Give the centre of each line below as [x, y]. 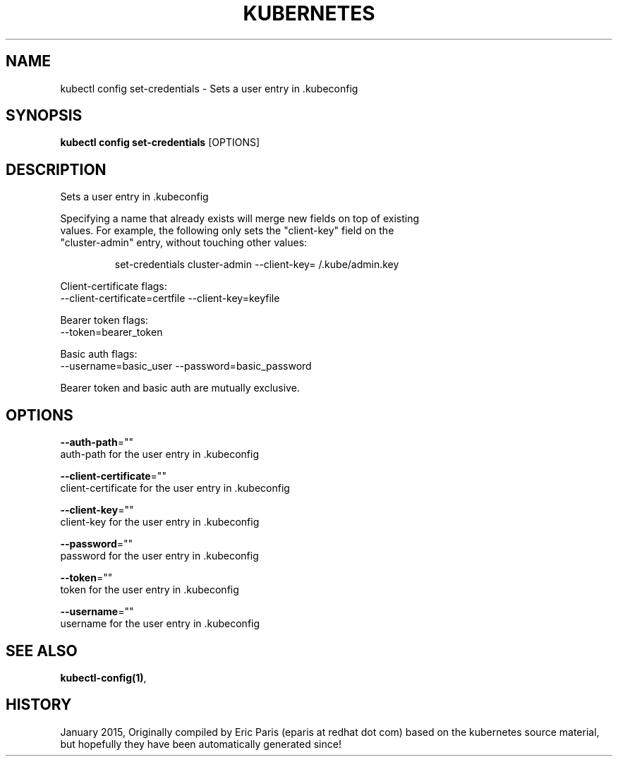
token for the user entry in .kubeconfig [150, 590]
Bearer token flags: [104, 320]
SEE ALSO [42, 651]
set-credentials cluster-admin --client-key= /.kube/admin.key [257, 265]
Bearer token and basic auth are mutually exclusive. [180, 388]
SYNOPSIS [44, 116]
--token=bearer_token [111, 332]
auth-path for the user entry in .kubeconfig [160, 454]
